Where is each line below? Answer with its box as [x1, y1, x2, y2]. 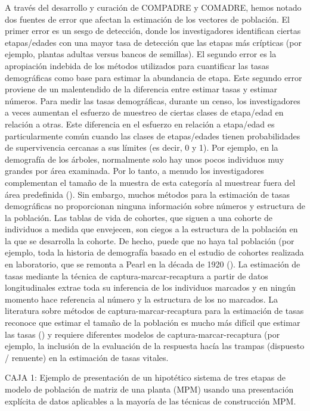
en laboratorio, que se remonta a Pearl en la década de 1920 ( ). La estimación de [5, 258, 300, 270]
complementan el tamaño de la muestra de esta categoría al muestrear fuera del [5, 176, 296, 188]
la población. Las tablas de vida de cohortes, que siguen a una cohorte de [5, 211, 272, 223]
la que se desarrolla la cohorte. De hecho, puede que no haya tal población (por [5, 234, 294, 247]
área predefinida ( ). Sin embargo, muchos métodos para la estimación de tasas [5, 188, 290, 200]
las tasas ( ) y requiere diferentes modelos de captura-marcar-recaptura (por [5, 328, 280, 340]
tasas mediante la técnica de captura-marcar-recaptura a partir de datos [5, 269, 268, 282]
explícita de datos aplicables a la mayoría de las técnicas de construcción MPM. [5, 394, 296, 407]
